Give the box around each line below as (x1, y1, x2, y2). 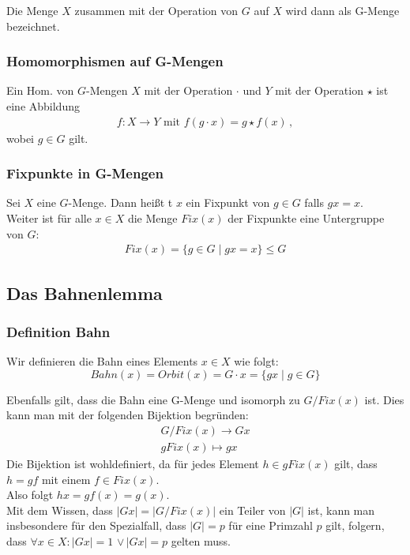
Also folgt (6, 486, 54, 503)
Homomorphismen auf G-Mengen (6, 51, 224, 71)
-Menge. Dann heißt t (68, 194, 173, 211)
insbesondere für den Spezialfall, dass (6, 517, 186, 534)
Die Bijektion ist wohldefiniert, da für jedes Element (6, 456, 259, 472)
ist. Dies (364, 391, 404, 407)
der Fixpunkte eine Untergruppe (228, 210, 385, 227)
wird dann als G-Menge (285, 2, 400, 18)
